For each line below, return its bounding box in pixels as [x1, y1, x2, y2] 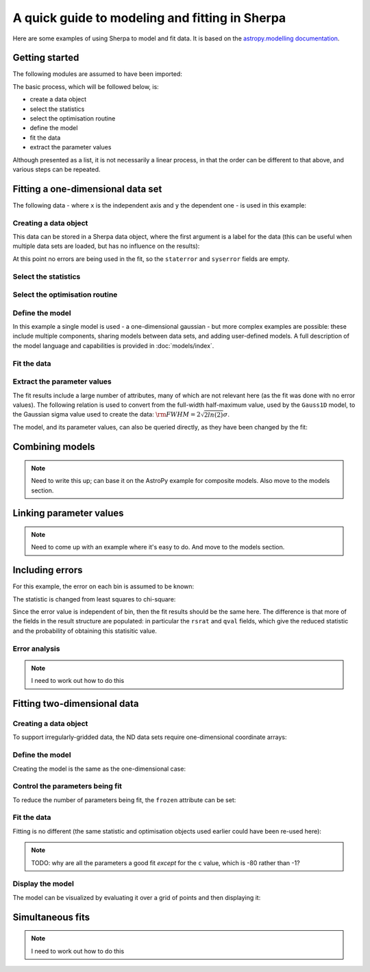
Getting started [12, 52, 79, 64]
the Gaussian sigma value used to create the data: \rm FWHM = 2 [12, 410, 201, 419]
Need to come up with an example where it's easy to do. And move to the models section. [31, 543, 285, 551]
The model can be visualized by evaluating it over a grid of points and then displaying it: [12, 893, 261, 901]
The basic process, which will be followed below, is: [12, 82, 159, 90]
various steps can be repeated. [12, 165, 101, 173]
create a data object [29, 95, 87, 103]
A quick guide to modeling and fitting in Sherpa [12, 10, 286, 25]
